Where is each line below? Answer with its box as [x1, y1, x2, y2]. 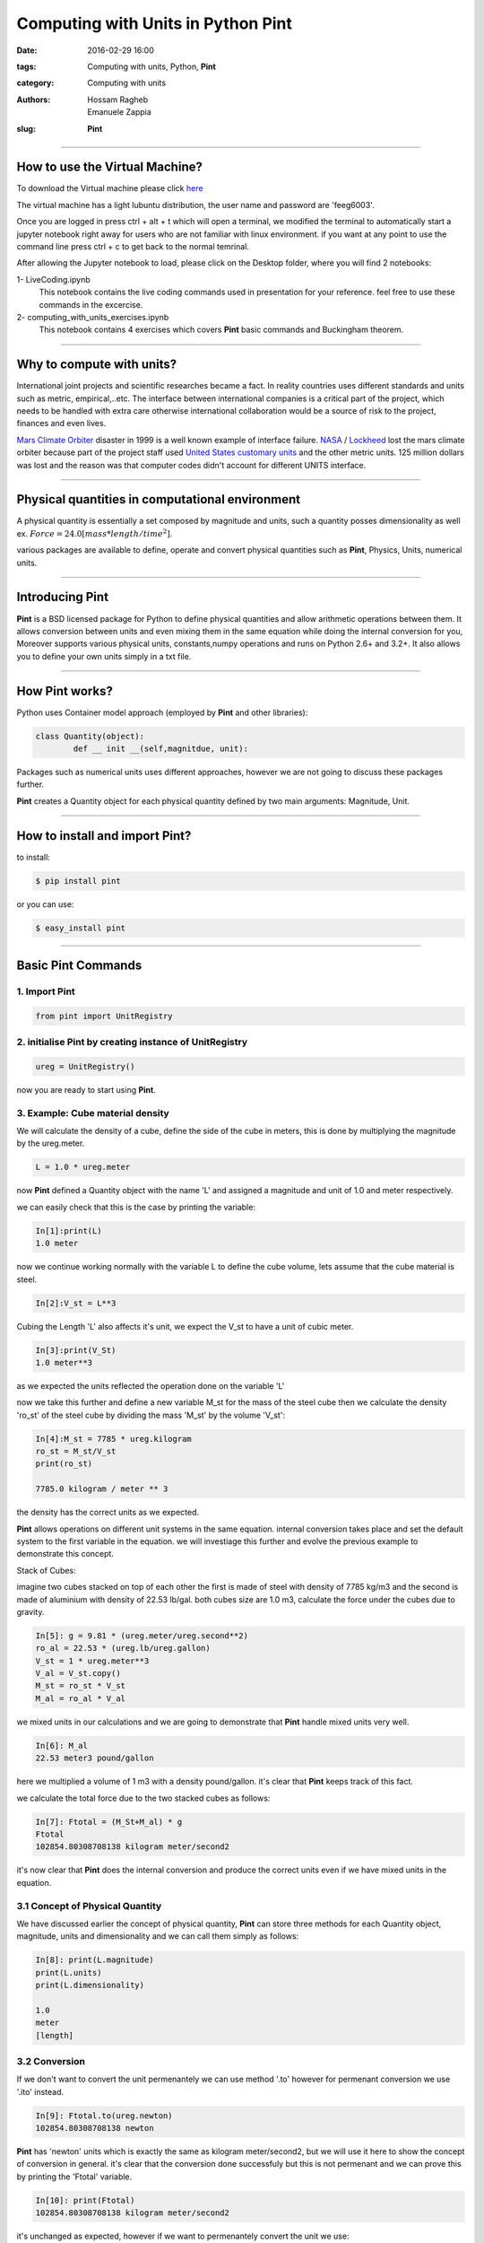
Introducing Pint [16, 589, 109, 605]
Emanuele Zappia [87, 107, 151, 118]
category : [16, 77, 55, 89]
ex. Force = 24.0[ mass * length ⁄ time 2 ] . [16, 528, 173, 538]
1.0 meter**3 [35, 1357, 93, 1367]
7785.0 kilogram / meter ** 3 [35, 1484, 169, 1494]
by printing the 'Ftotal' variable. [16, 2171, 133, 2182]
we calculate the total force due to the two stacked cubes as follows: [16, 1793, 271, 1803]
